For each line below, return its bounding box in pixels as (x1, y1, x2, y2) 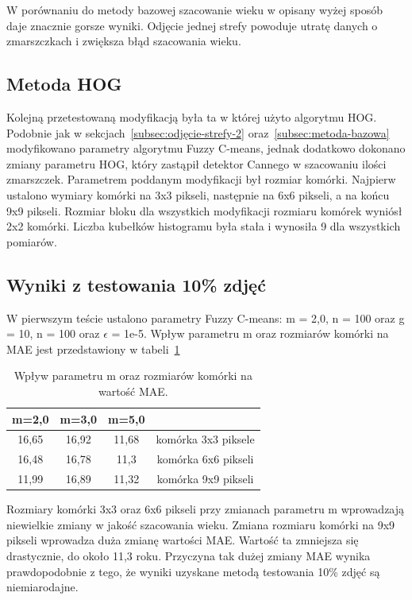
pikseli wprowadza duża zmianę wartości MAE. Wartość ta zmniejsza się (6, 532, 359, 548)
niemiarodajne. (6, 579, 79, 595)
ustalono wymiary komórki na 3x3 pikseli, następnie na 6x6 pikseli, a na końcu (6, 186, 390, 203)
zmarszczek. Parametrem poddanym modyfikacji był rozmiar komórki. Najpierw (6, 171, 396, 188)
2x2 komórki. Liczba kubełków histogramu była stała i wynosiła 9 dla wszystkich (6, 218, 401, 234)
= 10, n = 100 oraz (6, 325, 100, 342)
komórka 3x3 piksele (156, 431, 255, 447)
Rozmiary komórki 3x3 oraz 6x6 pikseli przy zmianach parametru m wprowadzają (6, 501, 405, 517)
